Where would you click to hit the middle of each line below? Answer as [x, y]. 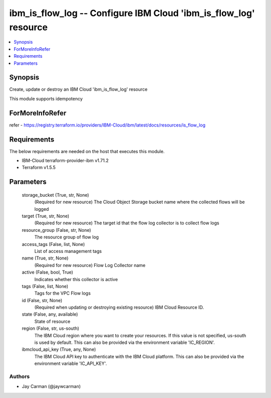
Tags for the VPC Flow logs [62, 293]
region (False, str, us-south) [51, 328]
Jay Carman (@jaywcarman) [51, 386]
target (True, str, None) [46, 216]
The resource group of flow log [66, 237]
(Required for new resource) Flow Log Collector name [90, 265]
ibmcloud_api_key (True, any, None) [59, 349]
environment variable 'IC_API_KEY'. [71, 363]
